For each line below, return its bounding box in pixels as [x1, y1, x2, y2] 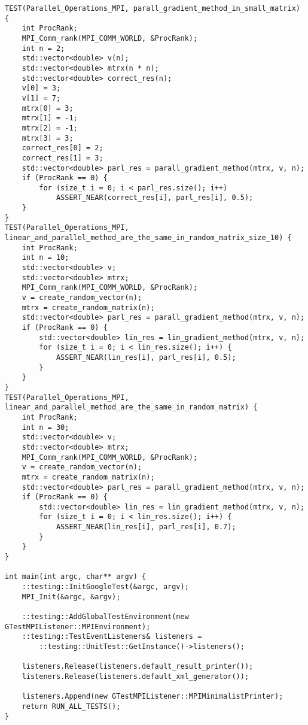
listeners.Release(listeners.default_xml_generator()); [22, 672, 249, 681]
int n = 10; [22, 253, 69, 262]
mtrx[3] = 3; [22, 134, 74, 142]
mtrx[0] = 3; [22, 104, 74, 113]
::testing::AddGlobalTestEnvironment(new [22, 612, 189, 621]
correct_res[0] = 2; [22, 144, 103, 153]
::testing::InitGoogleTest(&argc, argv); [22, 583, 189, 591]
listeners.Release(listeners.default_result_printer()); [22, 662, 254, 671]
